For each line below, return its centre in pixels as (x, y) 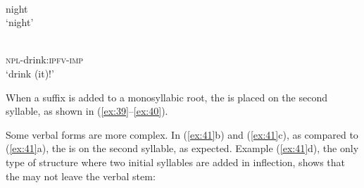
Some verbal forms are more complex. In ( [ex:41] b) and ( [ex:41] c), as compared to (182, 134)
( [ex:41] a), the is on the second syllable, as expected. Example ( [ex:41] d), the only (182, 148)
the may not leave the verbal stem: (81, 176)
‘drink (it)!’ (30, 73)
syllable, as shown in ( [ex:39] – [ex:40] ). (87, 111)
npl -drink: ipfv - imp (45, 59)
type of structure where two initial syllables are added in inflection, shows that (175, 162)
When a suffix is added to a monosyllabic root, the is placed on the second (167, 97)
